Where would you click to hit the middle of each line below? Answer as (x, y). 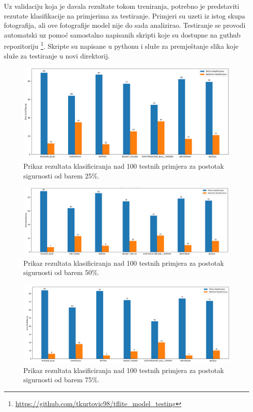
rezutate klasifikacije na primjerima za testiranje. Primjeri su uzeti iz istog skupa (125, 15)
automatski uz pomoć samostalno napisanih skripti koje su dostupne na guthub (122, 34)
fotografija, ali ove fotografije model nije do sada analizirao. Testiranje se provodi (125, 25)
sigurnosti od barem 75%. (62, 380)
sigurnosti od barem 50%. (62, 272)
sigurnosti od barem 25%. (62, 175)
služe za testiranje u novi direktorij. (57, 55)
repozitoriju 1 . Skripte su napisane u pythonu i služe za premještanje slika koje (121, 45)
